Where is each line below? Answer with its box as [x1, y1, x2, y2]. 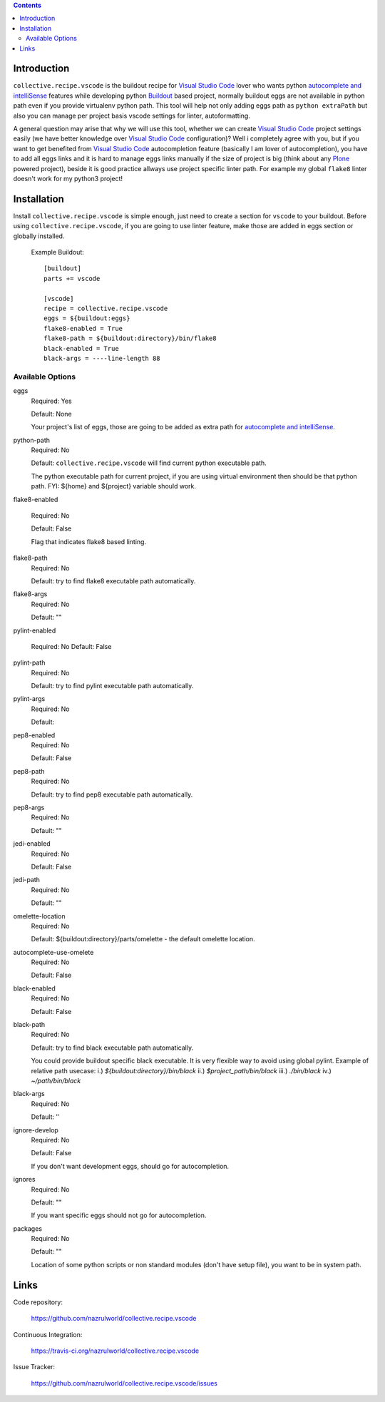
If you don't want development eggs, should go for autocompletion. [31, 1162, 230, 1170]
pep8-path [13, 767, 45, 775]
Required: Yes [31, 396, 72, 405]
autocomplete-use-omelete [13, 948, 94, 956]
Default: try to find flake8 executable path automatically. [31, 576, 196, 585]
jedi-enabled [13, 839, 51, 848]
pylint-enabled [13, 626, 56, 635]
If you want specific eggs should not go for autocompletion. [31, 1211, 207, 1219]
